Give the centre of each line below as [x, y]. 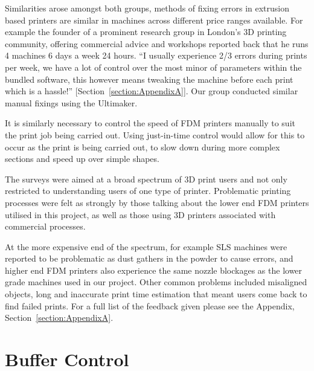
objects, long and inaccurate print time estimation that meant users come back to [156, 294]
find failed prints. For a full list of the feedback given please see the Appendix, [150, 305]
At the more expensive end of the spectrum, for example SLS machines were [146, 246]
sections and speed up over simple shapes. [82, 159]
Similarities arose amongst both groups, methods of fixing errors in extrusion [147, 8]
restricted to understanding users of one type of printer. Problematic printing [148, 191]
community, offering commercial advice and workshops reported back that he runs [157, 43]
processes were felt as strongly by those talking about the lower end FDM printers [157, 202]
